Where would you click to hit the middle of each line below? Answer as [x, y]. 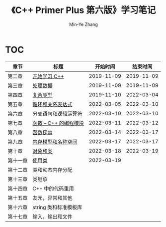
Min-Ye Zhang [83, 24]
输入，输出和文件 [53, 217]
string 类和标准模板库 [57, 207]
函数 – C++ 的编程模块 [58, 123]
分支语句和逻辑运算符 [58, 114]
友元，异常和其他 [53, 198]
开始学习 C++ [48, 76]
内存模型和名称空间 [55, 142]
